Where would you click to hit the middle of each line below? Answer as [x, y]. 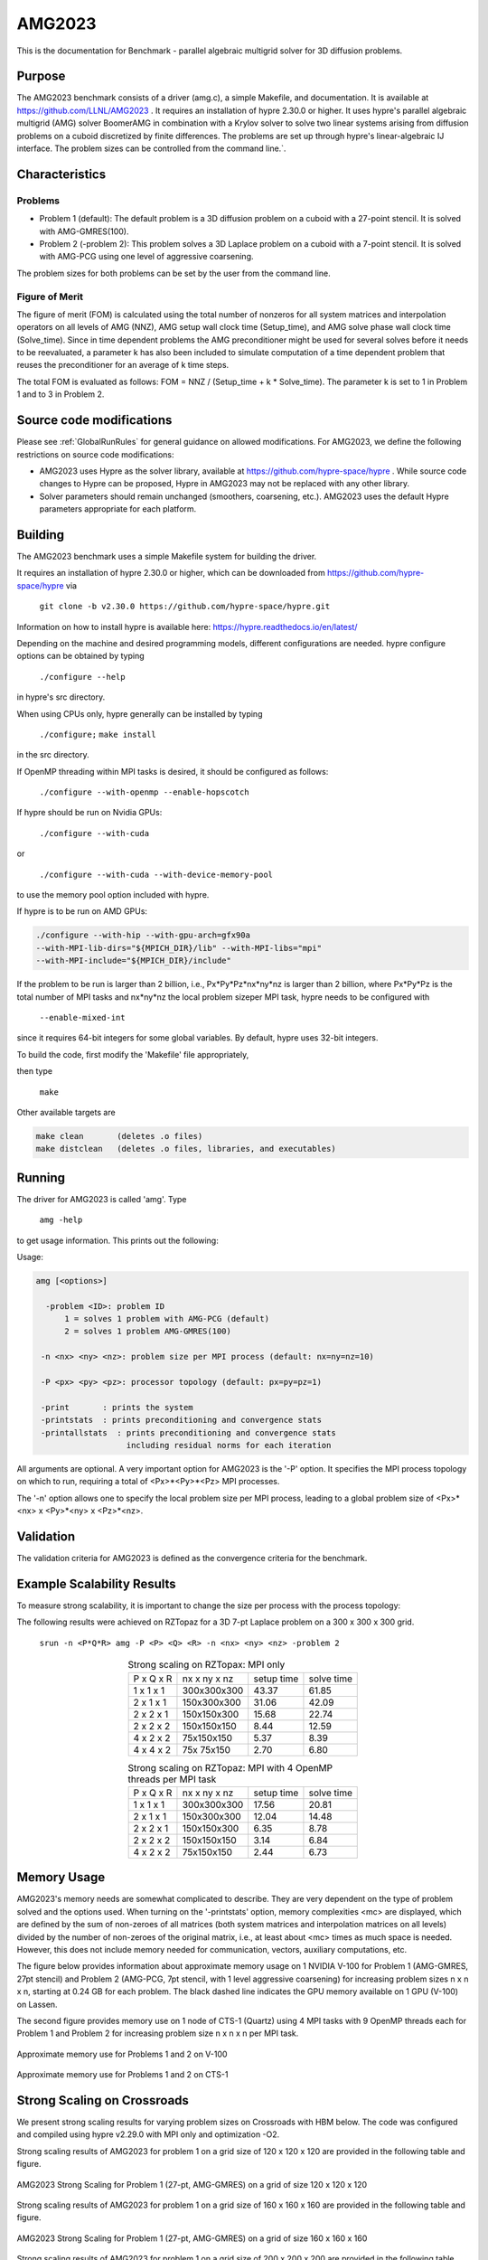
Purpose [41, 76]
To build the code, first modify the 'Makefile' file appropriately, [133, 1054]
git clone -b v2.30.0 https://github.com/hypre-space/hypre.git [185, 607]
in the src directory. [53, 755]
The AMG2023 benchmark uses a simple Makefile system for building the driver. [167, 556]
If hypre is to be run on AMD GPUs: [82, 911]
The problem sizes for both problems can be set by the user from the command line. [174, 273]
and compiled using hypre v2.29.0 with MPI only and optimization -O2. [148, 2134]
